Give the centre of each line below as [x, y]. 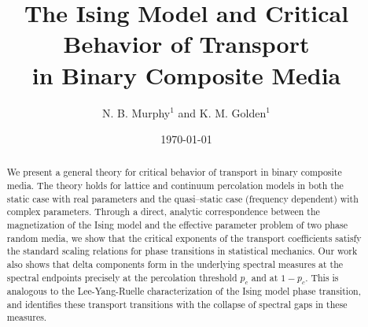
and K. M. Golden [222, 112]
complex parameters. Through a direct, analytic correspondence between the [163, 212]
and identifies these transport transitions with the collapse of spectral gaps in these [177, 304]
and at [265, 277]
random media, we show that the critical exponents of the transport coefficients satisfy [184, 238]
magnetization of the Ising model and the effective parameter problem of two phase [177, 225]
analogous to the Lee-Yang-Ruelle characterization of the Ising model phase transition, [184, 291]
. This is [322, 277]
